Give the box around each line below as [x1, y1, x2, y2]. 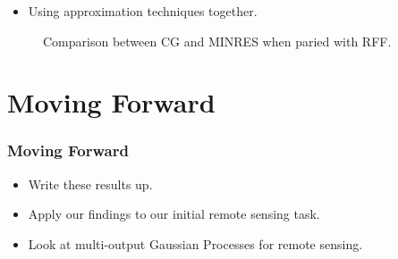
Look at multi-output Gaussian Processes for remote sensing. [28, 234, 363, 253]
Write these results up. [28, 174, 153, 193]
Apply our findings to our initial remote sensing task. [28, 205, 320, 223]
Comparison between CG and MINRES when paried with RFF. [43, 31, 392, 50]
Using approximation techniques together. [28, 2, 258, 20]
